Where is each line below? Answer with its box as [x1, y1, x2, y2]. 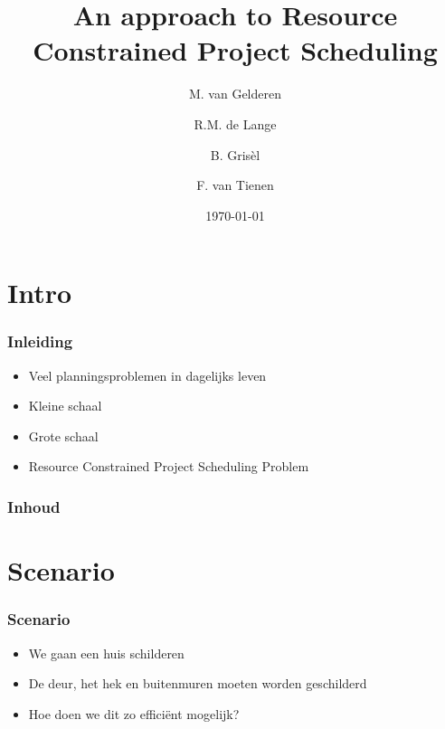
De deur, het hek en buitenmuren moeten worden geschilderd [28, 674, 367, 693]
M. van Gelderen [188, 84, 282, 103]
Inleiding [7, 330, 73, 353]
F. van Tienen [196, 175, 274, 194]
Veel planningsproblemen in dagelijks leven [28, 365, 267, 384]
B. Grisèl [210, 145, 260, 164]
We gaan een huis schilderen [28, 643, 185, 662]
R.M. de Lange [194, 114, 277, 133]
